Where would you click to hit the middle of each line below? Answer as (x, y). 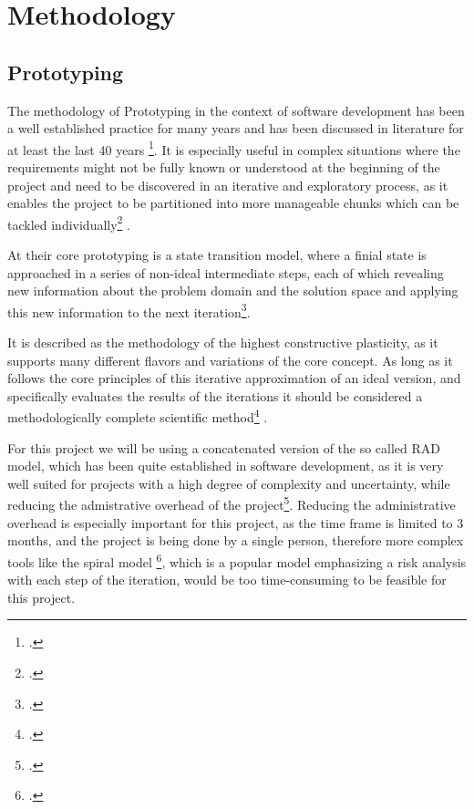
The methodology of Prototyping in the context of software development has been (236, 110)
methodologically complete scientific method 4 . (138, 416)
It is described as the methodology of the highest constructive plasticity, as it (223, 342)
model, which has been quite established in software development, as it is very (226, 466)
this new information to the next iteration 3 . (129, 310)
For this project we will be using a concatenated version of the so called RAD (224, 447)
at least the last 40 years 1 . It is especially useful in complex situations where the (234, 148)
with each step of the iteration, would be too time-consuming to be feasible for (227, 580)
